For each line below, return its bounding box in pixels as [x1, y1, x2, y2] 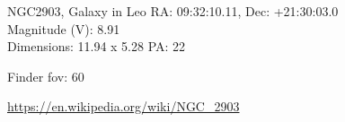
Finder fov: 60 [7, 66, 84, 85]
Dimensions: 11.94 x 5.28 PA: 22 [7, 37, 186, 56]
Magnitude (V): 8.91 [7, 19, 120, 38]
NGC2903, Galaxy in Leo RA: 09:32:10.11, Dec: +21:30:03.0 [7, 2, 339, 20]
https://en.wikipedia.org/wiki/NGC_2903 [7, 97, 240, 116]
